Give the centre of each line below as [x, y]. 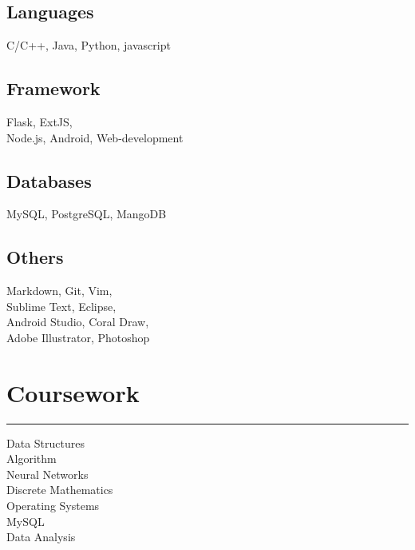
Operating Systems [53, 506]
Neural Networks [47, 474]
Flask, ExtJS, [40, 122]
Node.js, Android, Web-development [95, 137]
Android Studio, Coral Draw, [78, 322]
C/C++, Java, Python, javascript [89, 45]
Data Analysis [41, 537]
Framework [53, 88]
